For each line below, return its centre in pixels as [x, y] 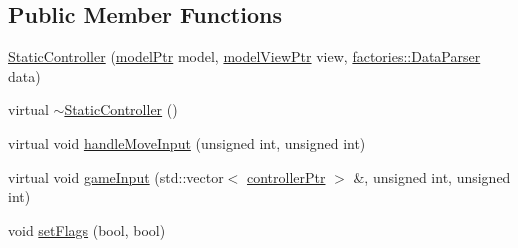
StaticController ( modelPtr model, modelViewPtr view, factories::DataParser [244, 56]
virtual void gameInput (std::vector [116, 176]
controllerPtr [286, 176]
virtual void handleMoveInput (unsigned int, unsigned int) [187, 142]
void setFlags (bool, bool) [87, 229]
